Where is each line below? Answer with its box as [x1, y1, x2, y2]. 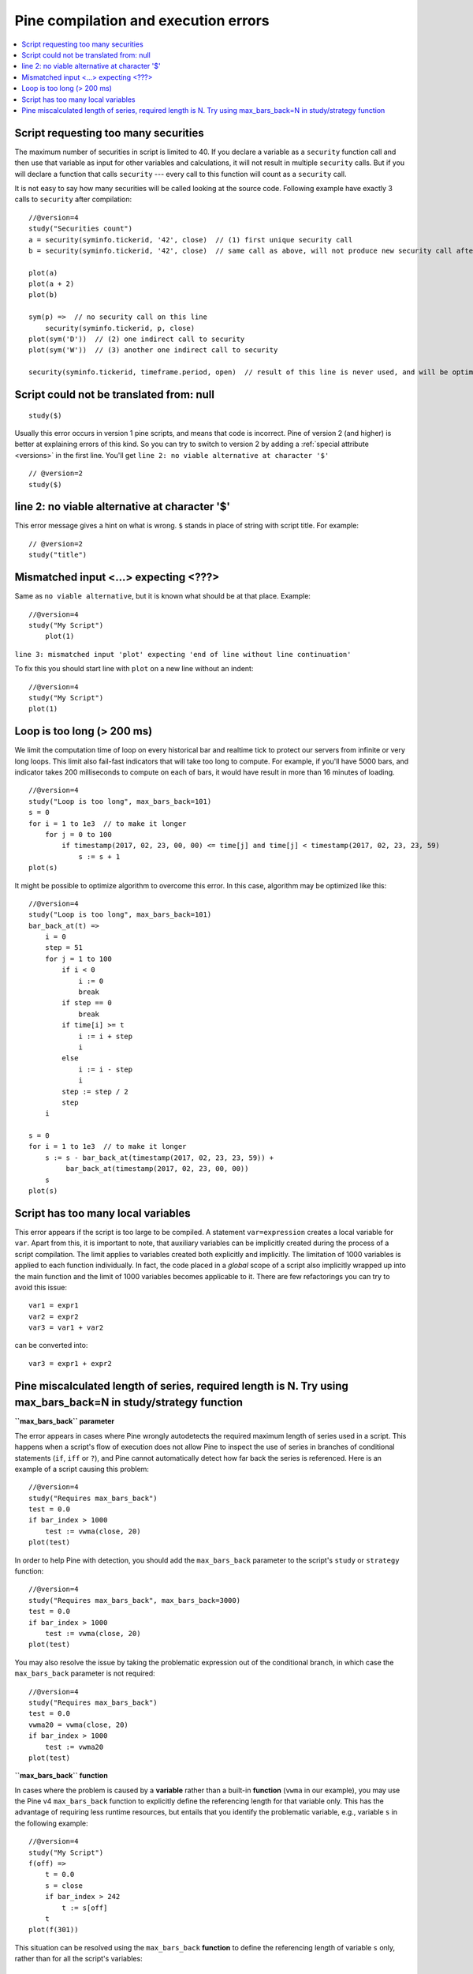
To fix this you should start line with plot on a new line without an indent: [14, 664, 254, 674]
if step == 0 [61, 999, 112, 1008]
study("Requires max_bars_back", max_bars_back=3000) [28, 1596, 240, 1604]
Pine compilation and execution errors [14, 12, 270, 29]
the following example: [14, 1818, 88, 1828]
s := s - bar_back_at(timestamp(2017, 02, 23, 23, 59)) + [44, 1153, 274, 1162]
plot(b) [28, 291, 58, 299]
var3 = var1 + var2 [28, 1323, 104, 1332]
